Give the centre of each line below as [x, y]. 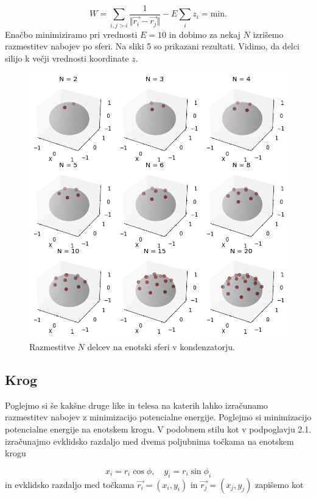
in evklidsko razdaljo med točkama [70, 484]
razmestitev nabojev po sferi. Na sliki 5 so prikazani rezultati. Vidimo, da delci [152, 46]
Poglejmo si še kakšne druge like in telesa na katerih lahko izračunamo [136, 405]
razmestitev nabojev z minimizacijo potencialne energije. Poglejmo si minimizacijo [158, 417]
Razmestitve [52, 347]
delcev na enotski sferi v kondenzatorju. [161, 347]
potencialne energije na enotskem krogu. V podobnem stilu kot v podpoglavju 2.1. [158, 429]
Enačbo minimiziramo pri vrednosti [71, 34]
